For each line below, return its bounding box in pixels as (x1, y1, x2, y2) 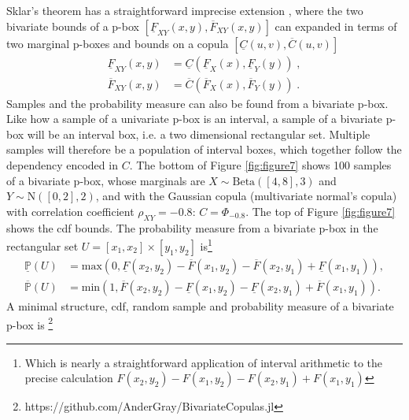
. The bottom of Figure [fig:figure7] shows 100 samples (129, 157, 392, 173)
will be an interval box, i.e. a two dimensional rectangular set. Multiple (27, 125, 370, 142)
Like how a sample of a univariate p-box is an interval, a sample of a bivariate (6, 110, 383, 127)
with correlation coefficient (6, 203, 134, 219)
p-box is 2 (6, 314, 53, 333)
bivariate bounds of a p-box (6, 17, 139, 34)
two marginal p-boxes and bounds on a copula (6, 35, 229, 51)
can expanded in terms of (275, 17, 397, 34)
